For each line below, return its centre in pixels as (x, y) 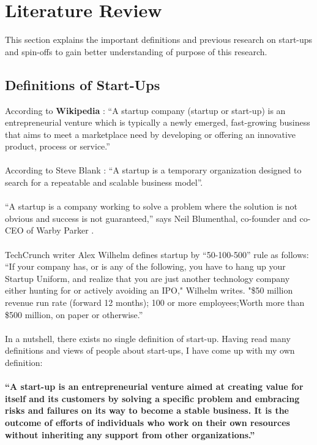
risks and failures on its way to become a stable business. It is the (147, 410)
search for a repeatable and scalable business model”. (104, 182)
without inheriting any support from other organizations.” (130, 434)
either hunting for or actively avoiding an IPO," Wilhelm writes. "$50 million (149, 290)
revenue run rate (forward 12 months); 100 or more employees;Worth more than (155, 302)
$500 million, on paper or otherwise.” (74, 314)
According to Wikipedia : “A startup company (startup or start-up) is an (145, 110)
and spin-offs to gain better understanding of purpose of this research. (136, 51)
